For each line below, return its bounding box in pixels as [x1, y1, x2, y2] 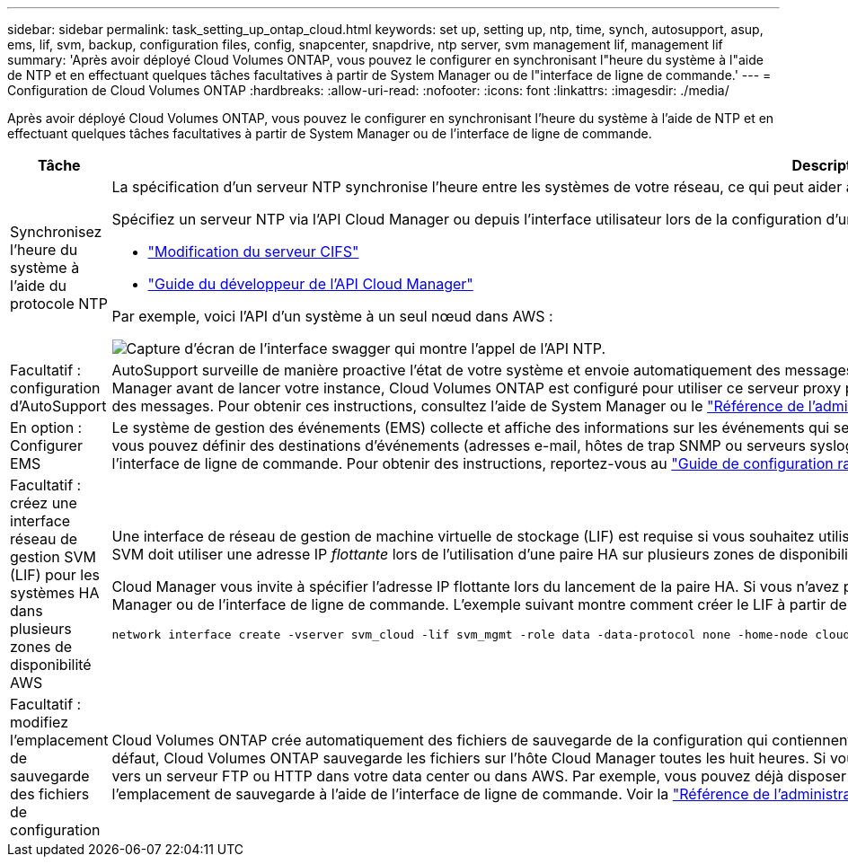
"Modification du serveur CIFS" [147, 242, 359, 260]
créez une [10, 494, 77, 512]
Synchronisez [10, 223, 102, 241]
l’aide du [10, 277, 66, 295]
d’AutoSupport [10, 397, 107, 415]
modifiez [10, 713, 69, 731]
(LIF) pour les [10, 566, 100, 584]
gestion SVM [10, 548, 96, 566]
